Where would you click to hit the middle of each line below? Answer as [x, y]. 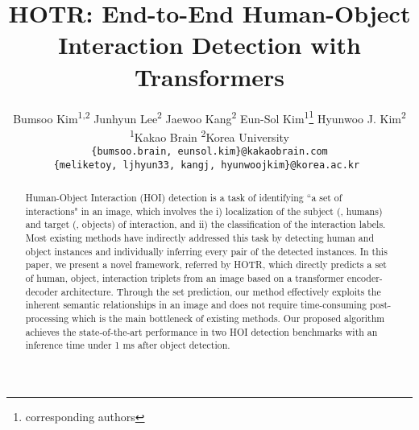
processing [47, 318]
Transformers [209, 76]
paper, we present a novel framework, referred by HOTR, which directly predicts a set [206, 265]
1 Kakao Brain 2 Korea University [209, 135]
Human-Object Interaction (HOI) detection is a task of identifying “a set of [184, 198]
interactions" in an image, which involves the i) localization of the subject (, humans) [204, 211]
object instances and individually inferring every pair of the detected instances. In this [206, 251]
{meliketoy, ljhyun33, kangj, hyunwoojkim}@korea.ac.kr [207, 165]
